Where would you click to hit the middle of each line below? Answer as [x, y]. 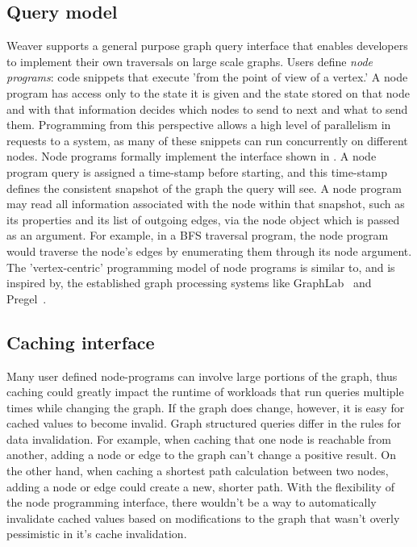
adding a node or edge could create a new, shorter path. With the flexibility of [200, 486]
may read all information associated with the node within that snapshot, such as [206, 204]
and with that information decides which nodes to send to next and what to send [207, 109]
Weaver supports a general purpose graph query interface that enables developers [207, 46]
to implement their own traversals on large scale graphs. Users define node [190, 61]
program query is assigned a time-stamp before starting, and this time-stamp [197, 171]
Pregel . [27, 298]
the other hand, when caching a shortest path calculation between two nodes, [198, 471]
